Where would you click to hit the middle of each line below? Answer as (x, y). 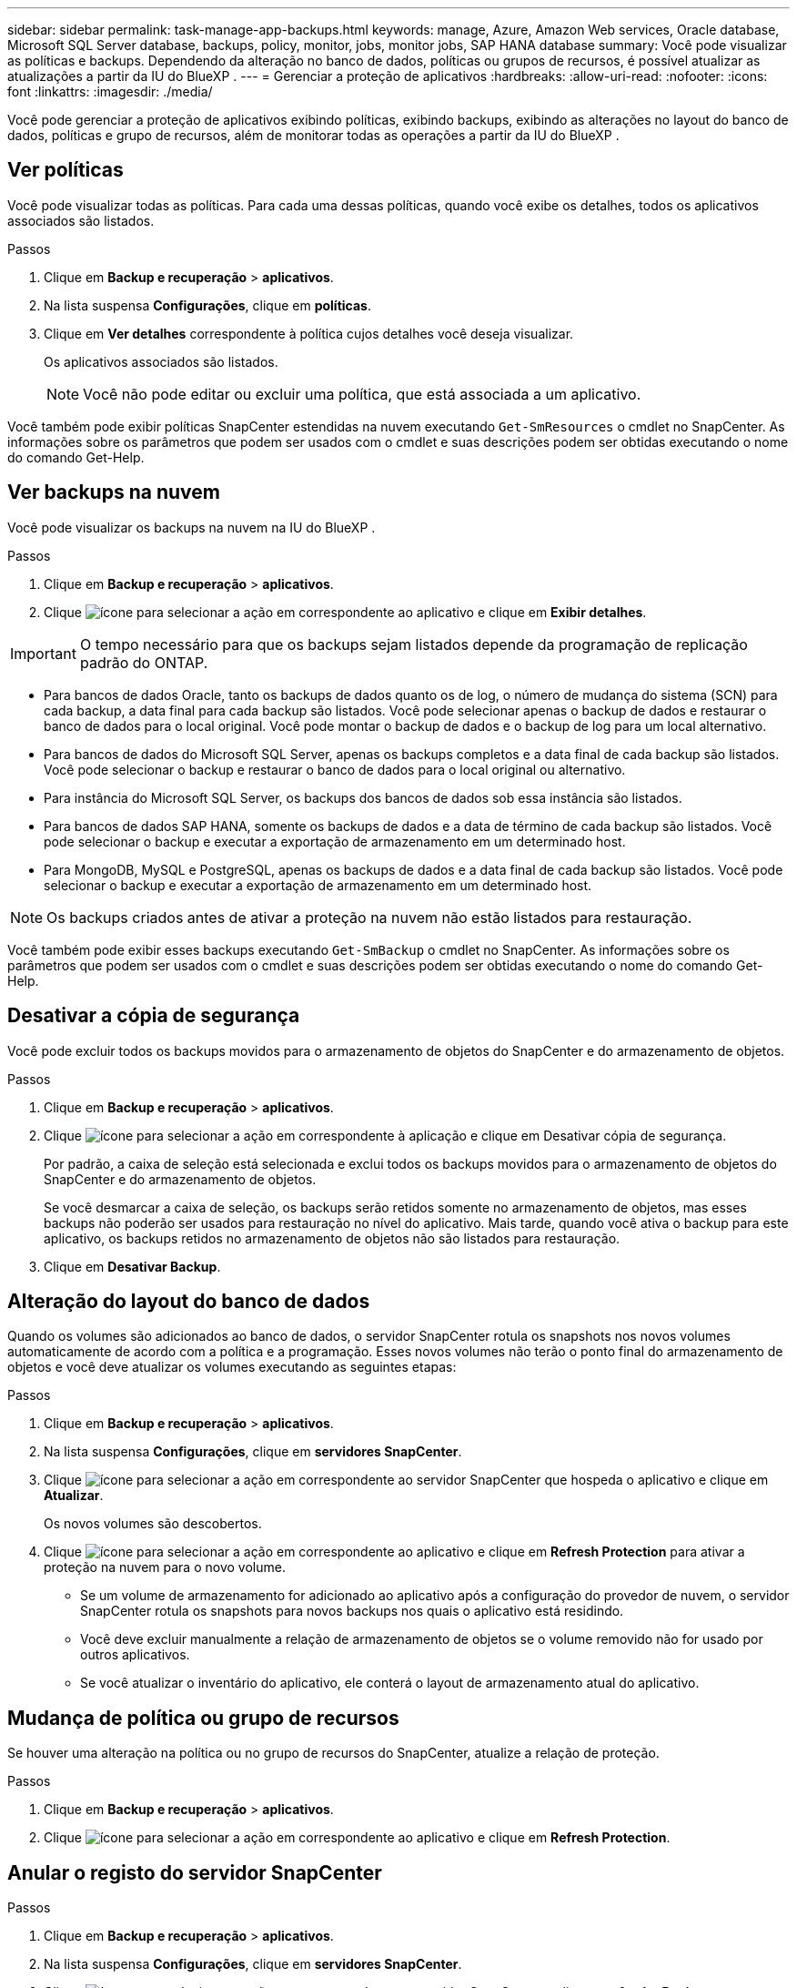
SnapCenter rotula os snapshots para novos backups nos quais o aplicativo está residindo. (352, 1611)
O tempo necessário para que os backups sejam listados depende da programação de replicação (414, 644)
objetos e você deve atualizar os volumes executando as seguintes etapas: (232, 1367)
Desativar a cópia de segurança (154, 1016)
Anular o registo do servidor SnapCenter (195, 1872)
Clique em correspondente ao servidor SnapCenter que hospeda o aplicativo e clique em (406, 1480)
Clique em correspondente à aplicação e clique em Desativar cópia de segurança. (385, 1135)
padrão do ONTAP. (144, 662)
